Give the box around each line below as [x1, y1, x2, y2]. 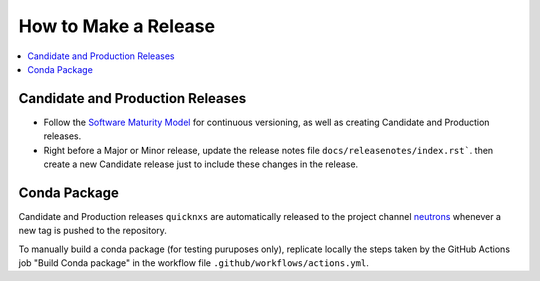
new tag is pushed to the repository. [18, 225, 167, 237]
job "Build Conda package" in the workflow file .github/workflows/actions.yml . [18, 257, 369, 269]
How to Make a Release [18, 15, 215, 37]
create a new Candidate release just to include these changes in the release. [43, 158, 359, 170]
